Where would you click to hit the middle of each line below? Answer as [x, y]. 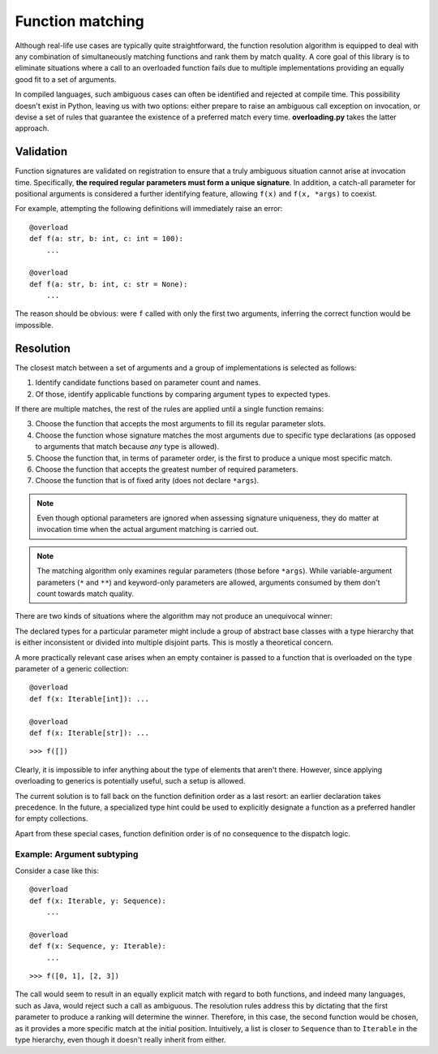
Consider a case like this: [57, 870]
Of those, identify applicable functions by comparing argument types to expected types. [183, 394]
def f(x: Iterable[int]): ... [90, 699]
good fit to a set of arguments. [66, 79]
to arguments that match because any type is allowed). [127, 447]
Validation [41, 151]
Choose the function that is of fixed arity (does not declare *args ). [147, 481]
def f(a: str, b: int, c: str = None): [109, 284]
